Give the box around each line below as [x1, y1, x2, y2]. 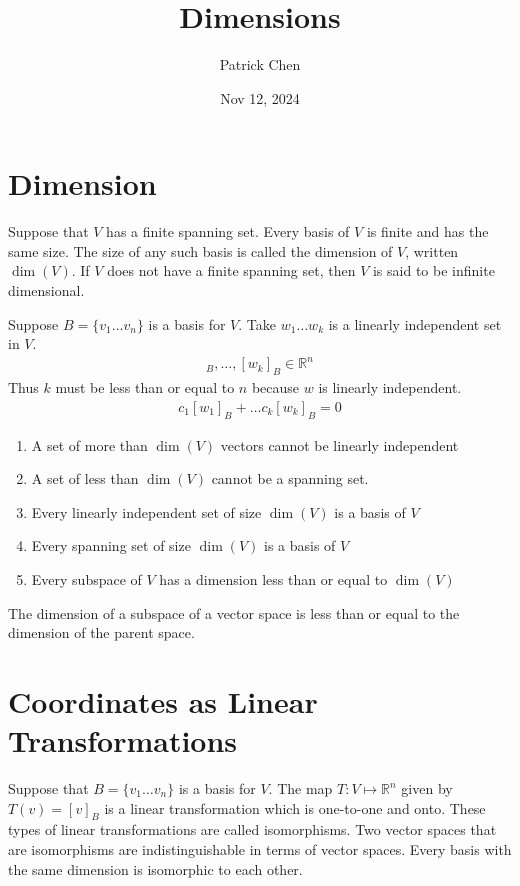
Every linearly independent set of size [31, 501, 262, 522]
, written [405, 240, 459, 261]
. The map [268, 778, 333, 799]
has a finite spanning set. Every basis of [106, 221, 350, 242]
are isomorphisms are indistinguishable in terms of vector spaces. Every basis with [8, 839, 512, 860]
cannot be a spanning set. [211, 468, 369, 489]
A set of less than [31, 468, 139, 489]
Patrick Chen [219, 54, 301, 75]
